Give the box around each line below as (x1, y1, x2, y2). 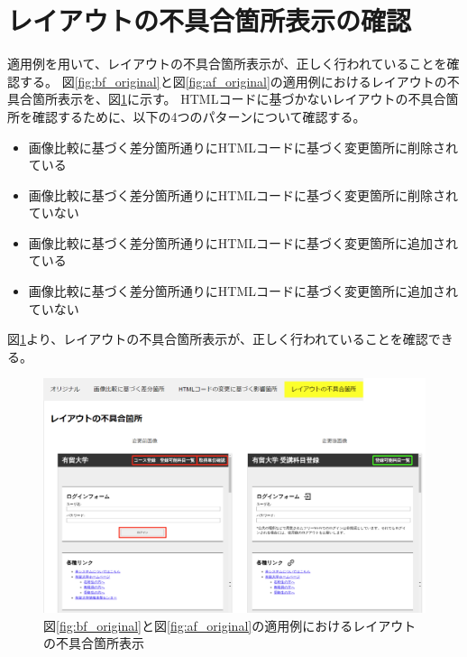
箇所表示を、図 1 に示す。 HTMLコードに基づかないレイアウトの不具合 (32, 89, 446, 108)
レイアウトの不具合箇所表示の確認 (7, 2, 412, 39)
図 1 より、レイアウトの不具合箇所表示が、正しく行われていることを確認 (7, 329, 428, 348)
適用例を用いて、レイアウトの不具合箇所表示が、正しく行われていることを (7, 54, 447, 73)
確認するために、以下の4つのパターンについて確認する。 (32, 106, 366, 125)
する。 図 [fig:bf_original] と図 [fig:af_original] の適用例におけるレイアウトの (19, 71, 447, 90)
